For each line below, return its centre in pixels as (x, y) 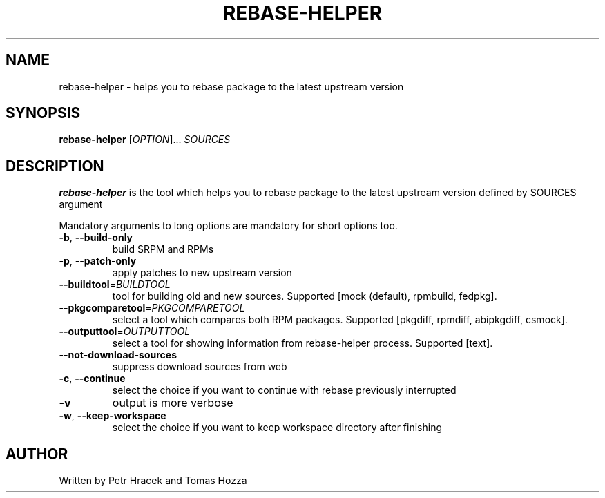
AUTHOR (37, 454)
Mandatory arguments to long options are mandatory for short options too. (228, 226)
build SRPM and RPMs (163, 249)
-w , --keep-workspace (113, 416)
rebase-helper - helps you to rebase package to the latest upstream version (231, 86)
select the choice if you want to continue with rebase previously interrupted (284, 390)
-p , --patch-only (98, 261)
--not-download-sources (118, 355)
